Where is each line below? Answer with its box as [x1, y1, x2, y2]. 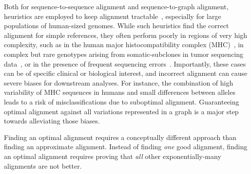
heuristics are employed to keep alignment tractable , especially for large [4, 11, 221, 21]
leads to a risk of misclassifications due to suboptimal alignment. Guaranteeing [4, 96, 239, 106]
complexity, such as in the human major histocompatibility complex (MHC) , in [4, 39, 244, 50]
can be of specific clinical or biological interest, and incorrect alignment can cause [4, 68, 248, 78]
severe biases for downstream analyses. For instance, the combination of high [4, 77, 233, 87]
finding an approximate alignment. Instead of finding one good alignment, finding [4, 141, 248, 152]
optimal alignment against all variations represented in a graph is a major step [4, 106, 239, 116]
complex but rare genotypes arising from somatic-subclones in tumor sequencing [4, 49, 244, 59]
